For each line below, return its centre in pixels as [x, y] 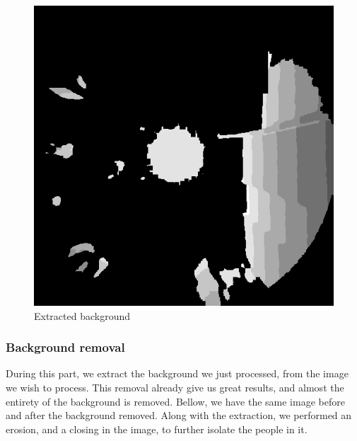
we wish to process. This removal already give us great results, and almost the [175, 387]
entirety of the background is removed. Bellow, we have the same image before [175, 401]
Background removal [65, 347]
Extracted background [82, 315]
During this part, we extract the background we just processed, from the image [177, 373]
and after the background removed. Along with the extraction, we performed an [179, 415]
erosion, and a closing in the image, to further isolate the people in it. [157, 429]
